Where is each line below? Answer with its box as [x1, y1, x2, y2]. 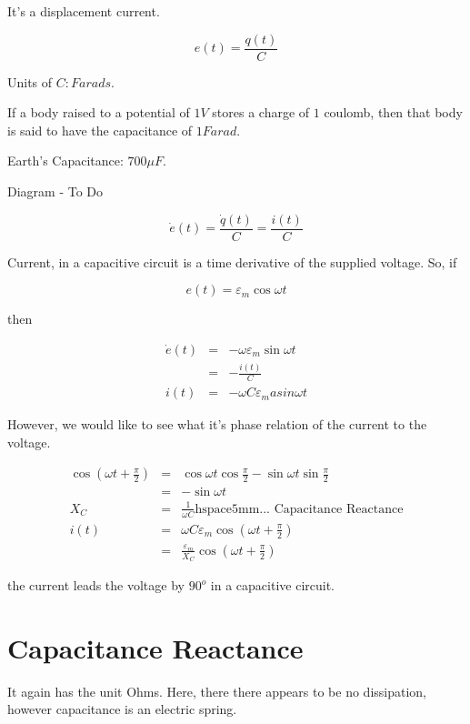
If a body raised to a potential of [7, 103, 190, 122]
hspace [195, 502, 232, 516]
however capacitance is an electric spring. [7, 699, 237, 719]
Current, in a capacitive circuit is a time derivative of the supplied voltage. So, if [7, 252, 457, 271]
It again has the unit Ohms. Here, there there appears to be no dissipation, [7, 681, 426, 700]
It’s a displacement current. [7, 2, 160, 20]
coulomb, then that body [324, 103, 463, 122]
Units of [7, 72, 53, 91]
